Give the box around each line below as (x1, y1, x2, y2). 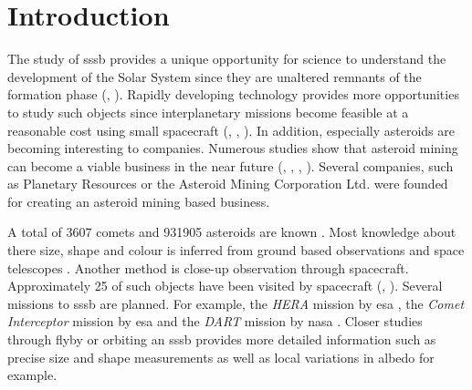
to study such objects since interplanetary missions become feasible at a (7, 102, 409, 121)
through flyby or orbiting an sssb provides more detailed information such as (7, 330, 436, 349)
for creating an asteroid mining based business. (7, 191, 270, 210)
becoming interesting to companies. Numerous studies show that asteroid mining (7, 139, 458, 158)
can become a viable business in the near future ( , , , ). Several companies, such (7, 156, 454, 175)
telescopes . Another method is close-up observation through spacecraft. (7, 258, 409, 277)
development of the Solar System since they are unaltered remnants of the (7, 67, 422, 86)
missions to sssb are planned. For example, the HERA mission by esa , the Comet (7, 293, 465, 313)
